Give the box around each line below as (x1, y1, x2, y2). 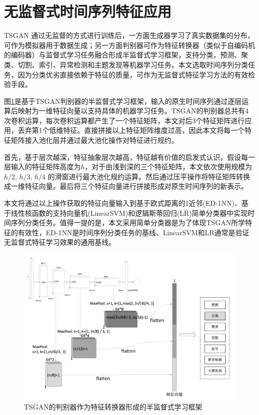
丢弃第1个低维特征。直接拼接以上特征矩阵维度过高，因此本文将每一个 (17, 125, 245, 135)
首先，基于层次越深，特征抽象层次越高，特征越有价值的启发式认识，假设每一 (4, 151, 255, 162)
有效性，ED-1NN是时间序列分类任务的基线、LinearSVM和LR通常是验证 (17, 227, 250, 237)
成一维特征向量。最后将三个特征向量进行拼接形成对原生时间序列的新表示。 (4, 181, 248, 191)
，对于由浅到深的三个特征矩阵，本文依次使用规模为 (85, 161, 253, 172)
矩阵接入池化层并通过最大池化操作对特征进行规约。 (10, 135, 178, 145)
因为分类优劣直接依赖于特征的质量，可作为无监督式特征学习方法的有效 (17, 69, 248, 79)
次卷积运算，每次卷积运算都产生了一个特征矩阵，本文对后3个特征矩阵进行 (4, 115, 245, 125)
